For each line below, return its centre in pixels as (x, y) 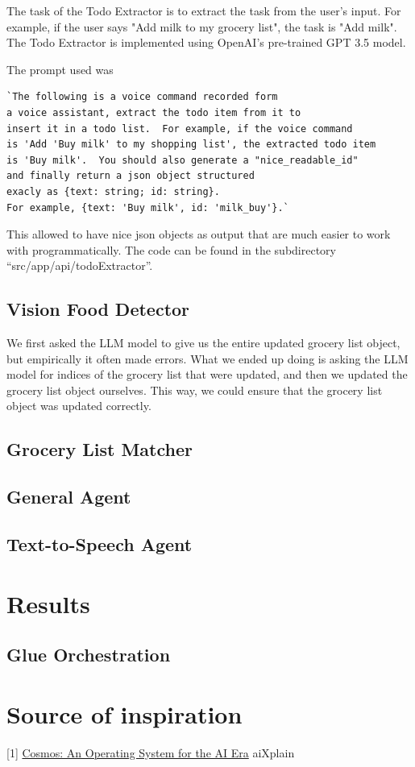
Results (48, 603)
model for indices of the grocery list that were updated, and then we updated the (207, 374)
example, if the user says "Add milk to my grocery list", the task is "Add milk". (202, 26)
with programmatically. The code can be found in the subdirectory (171, 249)
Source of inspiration (124, 713)
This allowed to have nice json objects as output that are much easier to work (199, 234)
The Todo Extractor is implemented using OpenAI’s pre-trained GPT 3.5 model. (206, 42)
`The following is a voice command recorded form (142, 97)
